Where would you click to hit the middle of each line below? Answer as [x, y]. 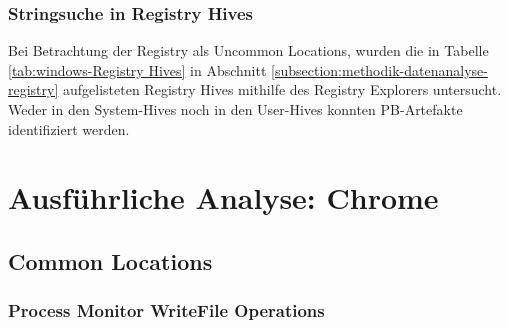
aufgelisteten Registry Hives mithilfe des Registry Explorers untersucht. [282, 89]
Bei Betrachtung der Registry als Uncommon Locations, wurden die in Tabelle [248, 50]
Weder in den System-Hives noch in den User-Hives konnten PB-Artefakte [235, 109]
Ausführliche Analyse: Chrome [223, 197]
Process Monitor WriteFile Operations [166, 310]
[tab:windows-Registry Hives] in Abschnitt [137, 69]
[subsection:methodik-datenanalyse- [379, 69]
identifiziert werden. [69, 128]
